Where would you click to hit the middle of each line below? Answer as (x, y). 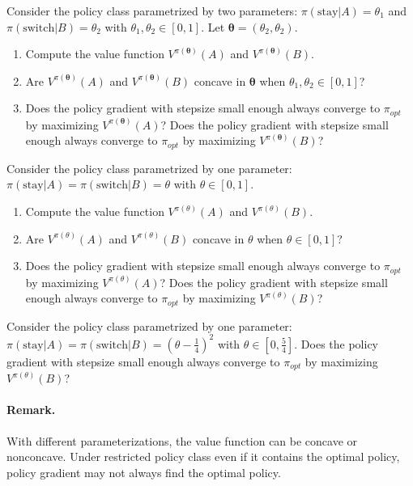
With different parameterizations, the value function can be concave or (182, 440)
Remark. (31, 410)
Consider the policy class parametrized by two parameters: (152, 11)
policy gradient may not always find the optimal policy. (144, 472)
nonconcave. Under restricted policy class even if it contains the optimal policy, (203, 456)
